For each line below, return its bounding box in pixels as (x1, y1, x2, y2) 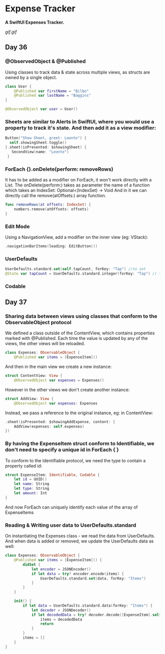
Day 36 (5, 43, 27, 52)
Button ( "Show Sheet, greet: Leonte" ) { (5, 136, 87, 141)
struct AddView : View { (5, 396, 54, 401)
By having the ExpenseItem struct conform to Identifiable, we (5, 440, 155, 447)
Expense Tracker (5, 3, 76, 14)
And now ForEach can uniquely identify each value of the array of (5, 504, 138, 510)
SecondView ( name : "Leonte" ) (11, 149, 69, 154)
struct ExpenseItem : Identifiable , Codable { (5, 472, 100, 477)
